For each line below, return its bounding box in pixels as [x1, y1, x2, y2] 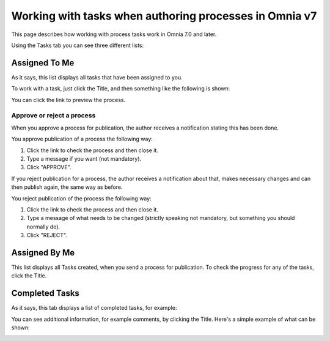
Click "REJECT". [26, 232, 67, 239]
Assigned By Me [11, 248, 75, 258]
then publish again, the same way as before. [11, 183, 123, 191]
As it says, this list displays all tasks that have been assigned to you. [11, 73, 183, 81]
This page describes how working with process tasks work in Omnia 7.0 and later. [11, 31, 217, 38]
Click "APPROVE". [26, 164, 71, 171]
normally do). [26, 223, 61, 230]
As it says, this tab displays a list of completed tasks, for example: [11, 304, 177, 312]
